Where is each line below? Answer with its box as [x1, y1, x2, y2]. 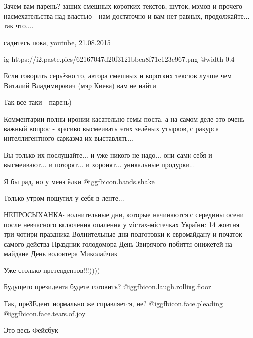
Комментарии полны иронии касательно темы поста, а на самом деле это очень [4, 113, 245, 124]
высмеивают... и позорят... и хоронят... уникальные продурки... [4, 159, 195, 170]
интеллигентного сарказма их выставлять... [4, 133, 134, 143]
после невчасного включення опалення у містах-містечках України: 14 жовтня [4, 219, 240, 229]
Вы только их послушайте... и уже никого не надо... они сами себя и [4, 149, 212, 160]
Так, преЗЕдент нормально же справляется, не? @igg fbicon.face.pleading [4, 298, 223, 309]
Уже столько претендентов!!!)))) [4, 265, 100, 275]
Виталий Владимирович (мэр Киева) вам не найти [4, 80, 156, 90]
